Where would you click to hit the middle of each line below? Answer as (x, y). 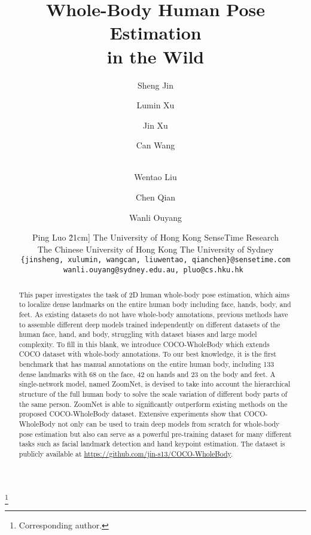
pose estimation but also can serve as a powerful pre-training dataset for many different (155, 434)
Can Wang (155, 145)
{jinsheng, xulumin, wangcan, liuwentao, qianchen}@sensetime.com (155, 260)
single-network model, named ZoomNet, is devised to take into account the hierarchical (155, 384)
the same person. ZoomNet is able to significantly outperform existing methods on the (153, 404)
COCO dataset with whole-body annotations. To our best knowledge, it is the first (147, 354)
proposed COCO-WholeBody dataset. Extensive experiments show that (130, 414)
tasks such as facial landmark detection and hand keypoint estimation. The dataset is (152, 444)
